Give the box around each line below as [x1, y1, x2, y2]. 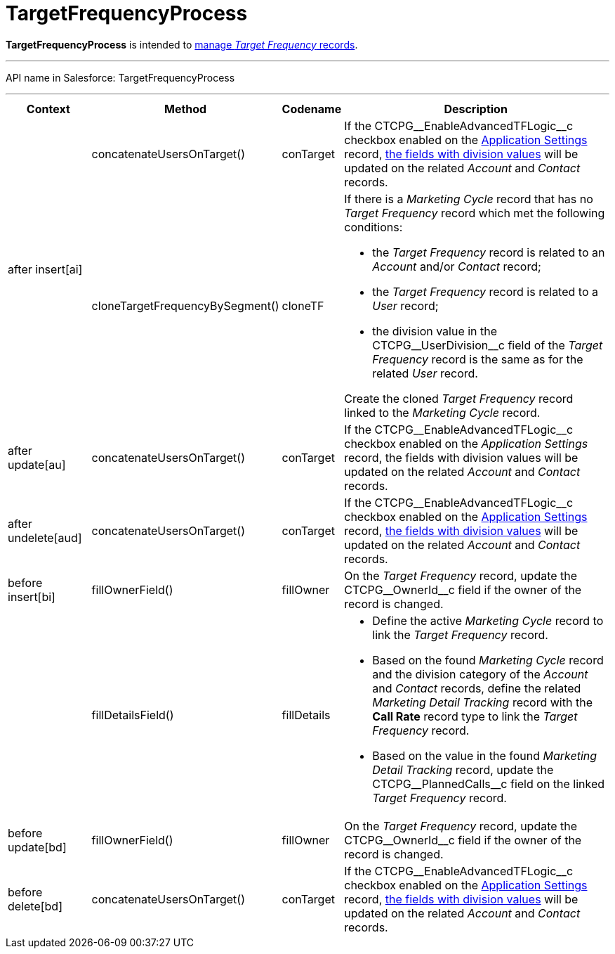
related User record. [372, 366, 478, 380]
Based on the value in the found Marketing [372, 748, 597, 763]
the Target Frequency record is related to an [372, 245, 605, 259]
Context [26, 101, 70, 116]
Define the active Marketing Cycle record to [372, 613, 604, 628]
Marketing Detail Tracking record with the [372, 695, 593, 709]
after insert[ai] [8, 262, 83, 276]
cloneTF [282, 298, 324, 313]
